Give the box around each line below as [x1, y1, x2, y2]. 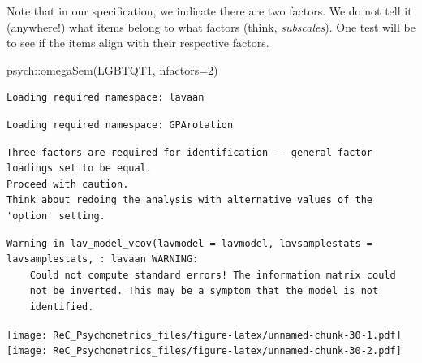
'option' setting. [6, 210, 105, 222]
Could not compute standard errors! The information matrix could [29, 269, 396, 281]
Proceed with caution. [6, 178, 129, 190]
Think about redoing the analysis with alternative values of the [6, 194, 373, 206]
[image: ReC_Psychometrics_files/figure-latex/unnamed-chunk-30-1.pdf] [6, 329, 402, 341]
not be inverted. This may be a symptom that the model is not [29, 285, 379, 297]
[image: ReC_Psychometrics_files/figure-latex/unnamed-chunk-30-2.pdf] [6, 345, 402, 357]
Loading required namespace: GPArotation [6, 119, 234, 131]
